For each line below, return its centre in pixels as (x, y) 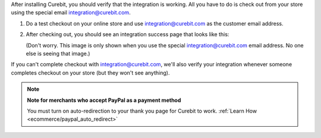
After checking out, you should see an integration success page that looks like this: (128, 34)
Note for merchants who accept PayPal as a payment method (104, 100)
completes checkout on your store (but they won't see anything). (90, 73)
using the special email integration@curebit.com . (71, 12)
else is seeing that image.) (58, 53)
